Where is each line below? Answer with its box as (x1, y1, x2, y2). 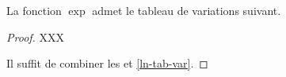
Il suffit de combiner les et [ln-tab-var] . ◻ (6, 55, 208, 71)
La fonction (6, 2, 62, 18)
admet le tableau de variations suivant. (92, 2, 281, 18)
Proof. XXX (6, 28, 65, 45)
